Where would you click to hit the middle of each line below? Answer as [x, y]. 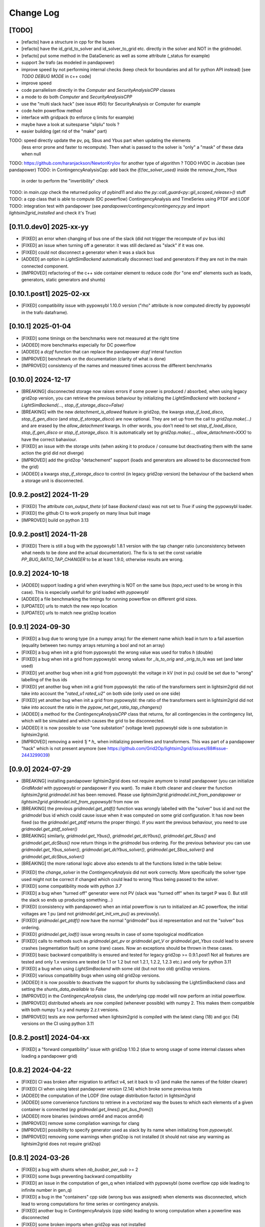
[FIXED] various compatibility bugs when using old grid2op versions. [91, 975]
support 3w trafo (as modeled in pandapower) [68, 63]
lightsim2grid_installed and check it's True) [53, 213]
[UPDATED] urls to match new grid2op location [69, 613]
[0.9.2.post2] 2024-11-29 [49, 494]
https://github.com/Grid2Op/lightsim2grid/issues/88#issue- [168, 748]
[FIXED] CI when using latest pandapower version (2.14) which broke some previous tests [112, 1089]
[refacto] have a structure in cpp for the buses [68, 42]
